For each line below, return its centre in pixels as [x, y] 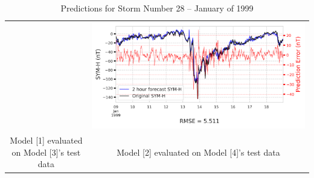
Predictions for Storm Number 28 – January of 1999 [157, 8]
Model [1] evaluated [46, 140]
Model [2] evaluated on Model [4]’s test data [198, 152]
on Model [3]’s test [46, 152]
